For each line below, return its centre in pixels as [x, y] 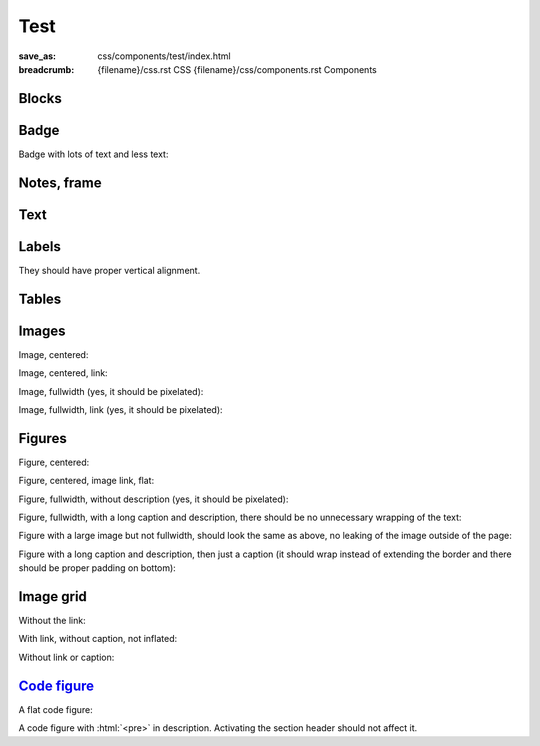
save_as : [37, 56]
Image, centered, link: [63, 373]
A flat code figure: [56, 709]
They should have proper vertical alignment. [109, 270]
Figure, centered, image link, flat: [86, 481]
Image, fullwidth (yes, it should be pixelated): [111, 391]
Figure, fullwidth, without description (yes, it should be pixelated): [153, 499]
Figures [42, 438]
